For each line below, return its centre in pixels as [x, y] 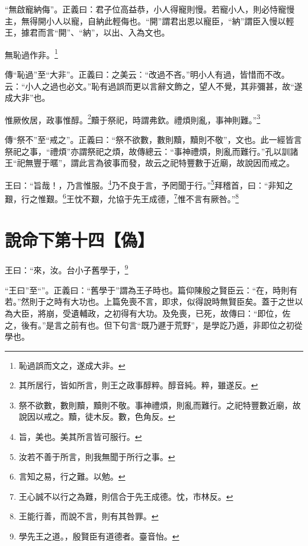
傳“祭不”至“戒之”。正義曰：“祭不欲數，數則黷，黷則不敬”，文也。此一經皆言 [153, 140]
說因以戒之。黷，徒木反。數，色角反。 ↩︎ [97, 416]
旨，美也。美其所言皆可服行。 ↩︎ [80, 437]
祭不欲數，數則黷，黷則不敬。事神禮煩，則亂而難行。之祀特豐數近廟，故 [160, 405]
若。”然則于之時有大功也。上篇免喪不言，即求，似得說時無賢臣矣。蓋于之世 [150, 301]
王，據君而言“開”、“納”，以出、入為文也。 [87, 32]
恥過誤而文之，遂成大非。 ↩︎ [72, 365]
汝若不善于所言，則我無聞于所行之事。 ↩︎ [97, 456]
